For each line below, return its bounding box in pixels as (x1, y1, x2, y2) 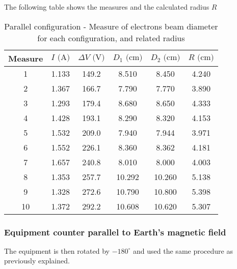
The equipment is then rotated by (4, 245, 110, 256)
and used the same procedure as (133, 245, 233, 256)
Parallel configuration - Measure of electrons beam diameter (4, 20, 218, 32)
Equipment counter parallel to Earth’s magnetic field (4, 225, 226, 238)
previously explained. (4, 255, 70, 266)
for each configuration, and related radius (37, 32, 185, 44)
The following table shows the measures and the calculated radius (4, 2, 209, 12)
